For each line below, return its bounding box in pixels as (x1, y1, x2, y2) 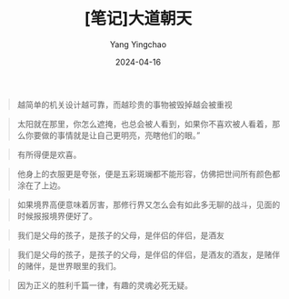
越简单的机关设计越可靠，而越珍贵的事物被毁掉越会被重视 (16, 99, 233, 110)
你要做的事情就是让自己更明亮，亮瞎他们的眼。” (25, 129, 201, 141)
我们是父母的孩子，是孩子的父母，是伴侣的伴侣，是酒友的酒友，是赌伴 (16, 249, 281, 260)
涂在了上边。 (16, 179, 65, 191)
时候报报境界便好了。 (16, 210, 97, 221)
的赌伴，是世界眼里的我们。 (16, 260, 122, 271)
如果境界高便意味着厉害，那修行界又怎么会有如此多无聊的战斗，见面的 (16, 199, 281, 210)
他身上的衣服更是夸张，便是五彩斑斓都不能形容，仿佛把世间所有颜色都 (16, 168, 281, 179)
